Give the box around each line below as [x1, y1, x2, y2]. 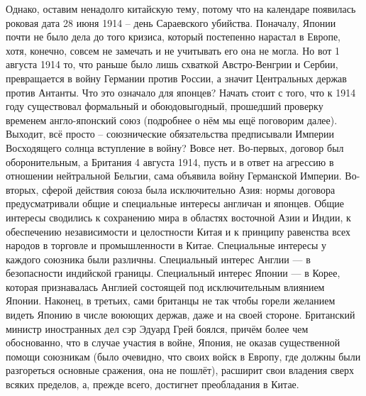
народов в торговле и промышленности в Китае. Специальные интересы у [6, 238, 327, 253]
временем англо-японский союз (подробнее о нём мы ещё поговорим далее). [6, 112, 338, 127]
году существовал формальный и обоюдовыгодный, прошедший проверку [6, 99, 323, 114]
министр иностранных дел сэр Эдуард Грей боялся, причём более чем [6, 321, 309, 336]
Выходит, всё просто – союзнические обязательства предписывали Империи [6, 126, 334, 141]
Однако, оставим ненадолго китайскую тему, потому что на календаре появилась [6, 1, 356, 16]
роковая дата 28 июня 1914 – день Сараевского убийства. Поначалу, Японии [6, 15, 336, 30]
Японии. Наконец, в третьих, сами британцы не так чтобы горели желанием [6, 293, 335, 308]
